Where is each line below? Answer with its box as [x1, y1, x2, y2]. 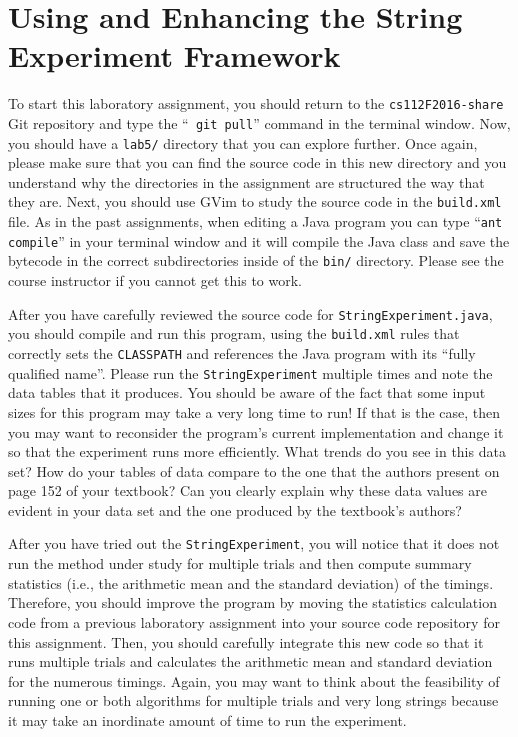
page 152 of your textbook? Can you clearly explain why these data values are [8, 480, 487, 501]
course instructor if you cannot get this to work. [8, 270, 302, 291]
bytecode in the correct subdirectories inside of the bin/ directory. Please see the [8, 250, 504, 271]
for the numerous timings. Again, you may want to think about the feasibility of [8, 670, 500, 691]
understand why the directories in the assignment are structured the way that [8, 171, 485, 192]
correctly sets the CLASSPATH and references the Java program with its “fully [8, 343, 476, 363]
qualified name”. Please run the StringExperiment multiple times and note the [8, 362, 493, 383]
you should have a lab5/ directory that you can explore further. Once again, [8, 132, 478, 153]
